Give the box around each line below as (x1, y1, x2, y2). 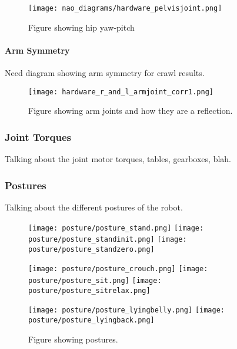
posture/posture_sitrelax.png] (28, 286, 151, 295)
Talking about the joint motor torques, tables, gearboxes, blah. (5, 153, 231, 165)
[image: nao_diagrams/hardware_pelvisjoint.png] (28, 4, 222, 12)
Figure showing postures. (28, 332, 118, 345)
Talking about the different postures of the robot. (5, 200, 183, 213)
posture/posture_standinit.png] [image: (28, 235, 187, 244)
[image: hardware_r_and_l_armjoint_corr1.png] (28, 87, 213, 96)
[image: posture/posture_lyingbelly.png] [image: (28, 306, 225, 315)
